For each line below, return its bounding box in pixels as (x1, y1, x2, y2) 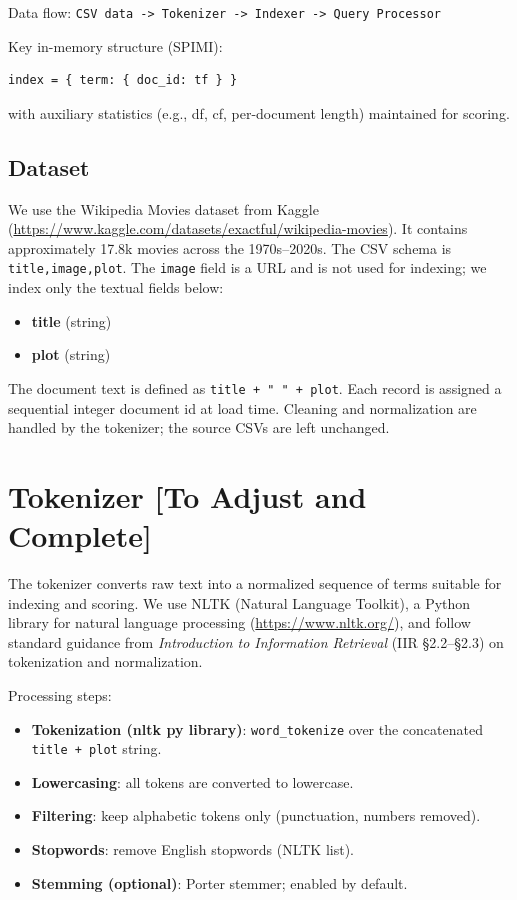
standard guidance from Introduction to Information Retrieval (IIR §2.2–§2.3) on (8, 631, 504, 652)
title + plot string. (31, 738, 162, 759)
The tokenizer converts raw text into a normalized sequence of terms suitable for (8, 573, 502, 594)
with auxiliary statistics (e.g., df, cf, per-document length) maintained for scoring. (8, 102, 510, 123)
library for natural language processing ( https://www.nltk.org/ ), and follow (8, 612, 471, 633)
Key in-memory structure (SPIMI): (8, 35, 223, 56)
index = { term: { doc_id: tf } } (8, 73, 238, 88)
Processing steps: (8, 684, 112, 705)
